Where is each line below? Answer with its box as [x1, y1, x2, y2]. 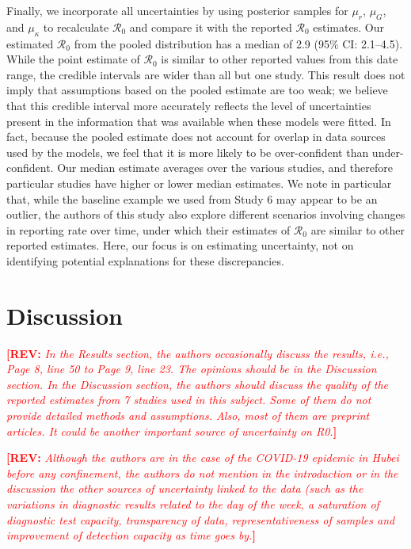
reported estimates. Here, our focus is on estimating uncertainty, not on [6, 237, 354, 254]
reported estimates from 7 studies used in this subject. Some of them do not [6, 391, 371, 408]
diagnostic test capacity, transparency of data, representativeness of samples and [6, 511, 395, 528]
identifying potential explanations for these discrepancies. [6, 252, 284, 269]
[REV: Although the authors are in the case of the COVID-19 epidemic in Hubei [6, 449, 399, 466]
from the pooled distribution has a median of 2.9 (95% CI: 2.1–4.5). [74, 35, 403, 51]
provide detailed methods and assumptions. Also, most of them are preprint [6, 407, 370, 423]
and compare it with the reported [129, 18, 292, 35]
